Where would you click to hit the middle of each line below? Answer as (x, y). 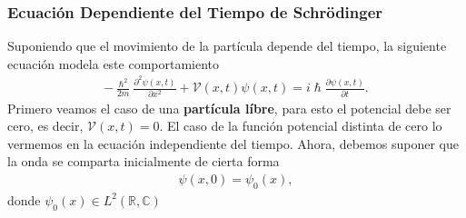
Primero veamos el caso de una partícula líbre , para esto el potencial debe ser (229, 108)
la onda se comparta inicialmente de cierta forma (144, 161)
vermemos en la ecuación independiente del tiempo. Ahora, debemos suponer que (233, 143)
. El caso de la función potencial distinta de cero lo (301, 126)
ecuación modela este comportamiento (114, 63)
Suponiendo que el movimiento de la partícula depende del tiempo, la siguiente (227, 46)
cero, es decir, (45, 126)
